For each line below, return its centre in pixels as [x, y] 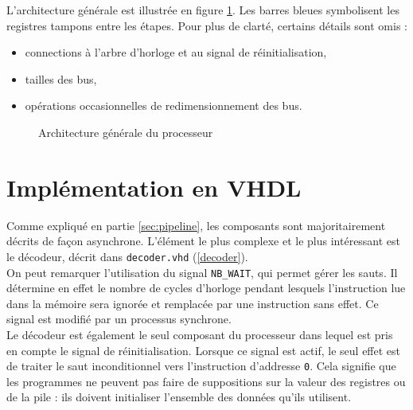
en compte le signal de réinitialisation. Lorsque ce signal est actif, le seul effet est [204, 350]
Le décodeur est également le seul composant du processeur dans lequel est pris [200, 334]
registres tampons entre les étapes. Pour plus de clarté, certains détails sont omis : [207, 25]
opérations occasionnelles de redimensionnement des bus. [164, 105]
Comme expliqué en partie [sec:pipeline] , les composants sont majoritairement [196, 225]
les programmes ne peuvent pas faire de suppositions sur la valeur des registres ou [206, 381]
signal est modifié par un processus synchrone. [119, 319]
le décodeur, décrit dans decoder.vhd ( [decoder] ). [127, 256]
